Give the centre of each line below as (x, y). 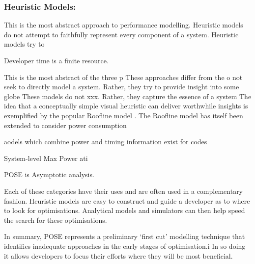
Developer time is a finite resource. (56, 60)
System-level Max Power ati (46, 158)
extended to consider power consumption (65, 125)
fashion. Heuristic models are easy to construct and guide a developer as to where (127, 200)
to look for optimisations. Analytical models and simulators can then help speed (125, 210)
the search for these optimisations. (56, 220)
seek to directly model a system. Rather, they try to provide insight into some (122, 87)
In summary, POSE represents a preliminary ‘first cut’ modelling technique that (125, 236)
